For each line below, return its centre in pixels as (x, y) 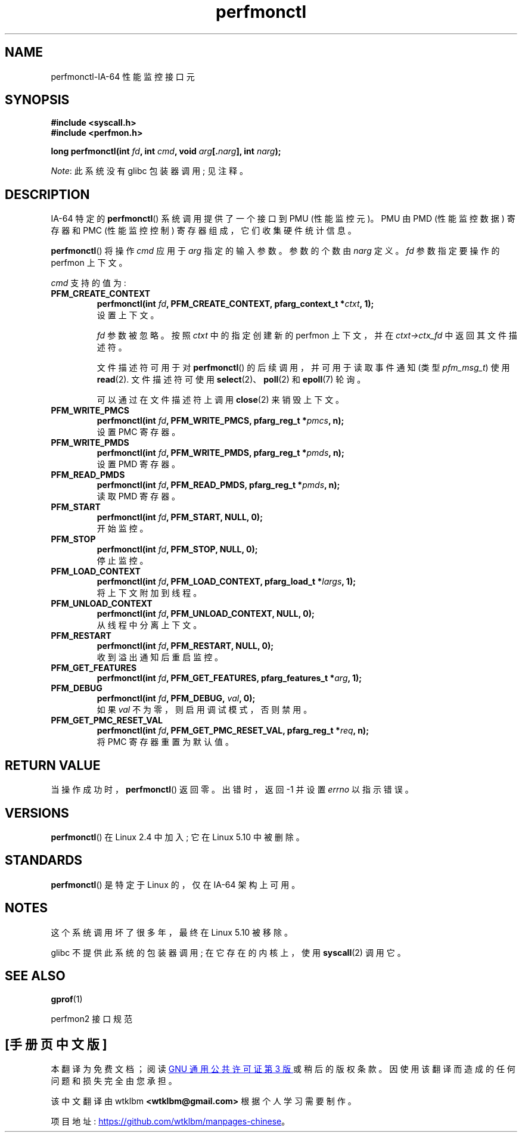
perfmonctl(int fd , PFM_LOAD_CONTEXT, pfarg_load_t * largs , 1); (226, 582)
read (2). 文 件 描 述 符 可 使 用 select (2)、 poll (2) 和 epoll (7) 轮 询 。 (231, 380)
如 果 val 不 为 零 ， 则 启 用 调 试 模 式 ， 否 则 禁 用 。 (204, 710)
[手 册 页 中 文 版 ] (56, 1044)
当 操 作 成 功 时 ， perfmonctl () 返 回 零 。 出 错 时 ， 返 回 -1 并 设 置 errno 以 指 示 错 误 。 (232, 790)
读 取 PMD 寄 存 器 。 (139, 496)
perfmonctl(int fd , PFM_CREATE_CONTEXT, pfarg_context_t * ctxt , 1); (235, 304)
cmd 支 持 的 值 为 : (88, 283)
